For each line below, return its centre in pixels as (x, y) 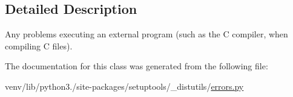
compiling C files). (39, 45)
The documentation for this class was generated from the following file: (137, 66)
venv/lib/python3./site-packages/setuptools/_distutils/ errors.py (124, 86)
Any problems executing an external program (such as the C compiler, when (146, 34)
